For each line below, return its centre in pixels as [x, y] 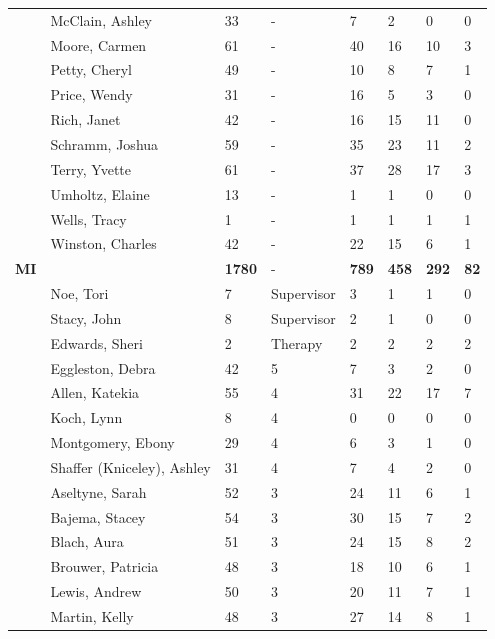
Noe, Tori [79, 293]
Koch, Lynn [86, 417]
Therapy [296, 342]
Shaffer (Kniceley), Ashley [130, 466]
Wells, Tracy [88, 218]
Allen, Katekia [95, 392]
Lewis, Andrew [96, 591]
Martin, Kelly [92, 616]
